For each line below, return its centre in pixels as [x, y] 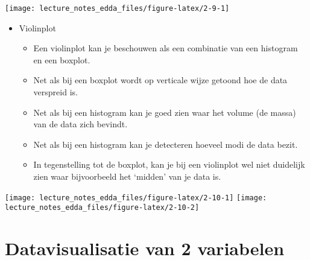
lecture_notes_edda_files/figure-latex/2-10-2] [102, 208]
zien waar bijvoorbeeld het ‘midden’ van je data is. [127, 176]
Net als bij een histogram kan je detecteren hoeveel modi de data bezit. [166, 144]
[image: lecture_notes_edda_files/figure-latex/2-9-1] [117, 8]
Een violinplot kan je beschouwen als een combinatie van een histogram [166, 48]
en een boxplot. [62, 59]
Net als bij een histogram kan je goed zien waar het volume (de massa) [165, 112]
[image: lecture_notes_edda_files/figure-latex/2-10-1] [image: [136, 198]
